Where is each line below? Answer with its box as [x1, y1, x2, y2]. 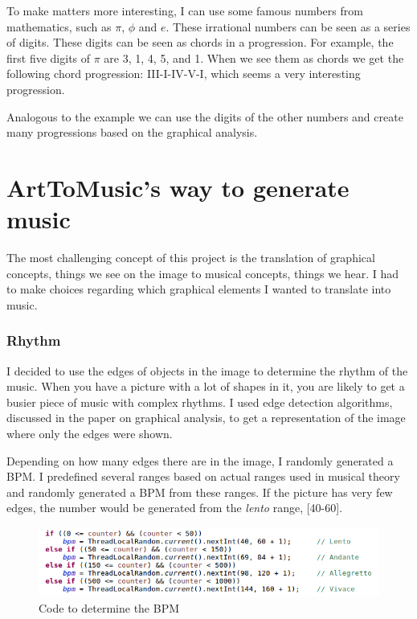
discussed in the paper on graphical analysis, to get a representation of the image [6, 409, 406, 426]
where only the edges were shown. [6, 425, 173, 442]
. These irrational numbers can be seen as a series [166, 18, 411, 35]
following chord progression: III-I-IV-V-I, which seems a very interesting [6, 65, 361, 82]
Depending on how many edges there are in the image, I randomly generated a [6, 452, 394, 469]
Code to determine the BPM [39, 599, 180, 616]
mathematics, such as [6, 18, 112, 35]
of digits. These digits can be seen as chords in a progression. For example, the [6, 34, 394, 51]
